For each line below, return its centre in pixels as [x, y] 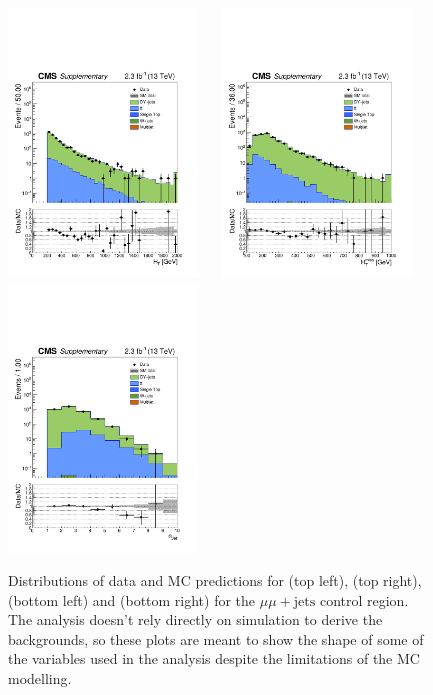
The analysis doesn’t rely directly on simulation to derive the [195, 619]
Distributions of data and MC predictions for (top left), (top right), [215, 580]
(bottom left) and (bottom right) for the [132, 599]
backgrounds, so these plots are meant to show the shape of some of [216, 638]
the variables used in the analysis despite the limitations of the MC [214, 658]
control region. [364, 599]
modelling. [40, 678]
